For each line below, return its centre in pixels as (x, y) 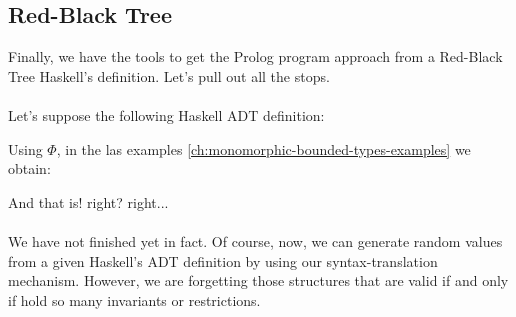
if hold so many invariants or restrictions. (134, 299)
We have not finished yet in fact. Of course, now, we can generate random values (255, 240)
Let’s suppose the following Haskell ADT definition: (166, 114)
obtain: (29, 168)
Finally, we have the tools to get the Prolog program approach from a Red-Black (255, 56)
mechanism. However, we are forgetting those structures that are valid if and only (258, 280)
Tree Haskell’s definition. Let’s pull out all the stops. (169, 75)
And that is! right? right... (88, 201)
